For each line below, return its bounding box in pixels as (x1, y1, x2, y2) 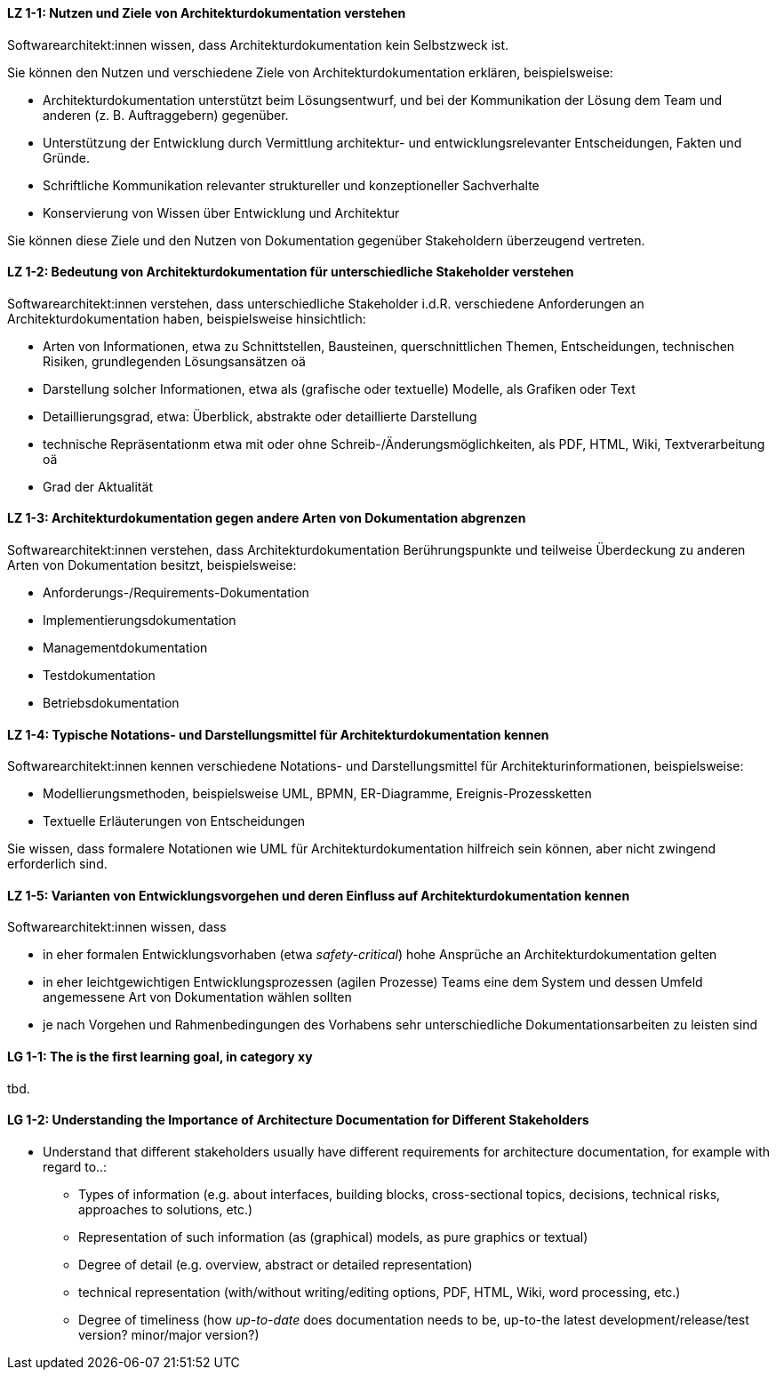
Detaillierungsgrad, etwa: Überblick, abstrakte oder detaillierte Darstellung (43, 408, 477, 424)
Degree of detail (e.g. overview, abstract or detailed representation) (78, 1256, 473, 1272)
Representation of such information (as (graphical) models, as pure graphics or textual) (78, 1229, 588, 1245)
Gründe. (43, 149, 91, 165)
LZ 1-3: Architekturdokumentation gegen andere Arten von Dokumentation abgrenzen (7, 510, 526, 526)
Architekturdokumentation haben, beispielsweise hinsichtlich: (7, 310, 366, 326)
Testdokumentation (43, 668, 156, 684)
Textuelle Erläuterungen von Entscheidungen (43, 813, 306, 829)
